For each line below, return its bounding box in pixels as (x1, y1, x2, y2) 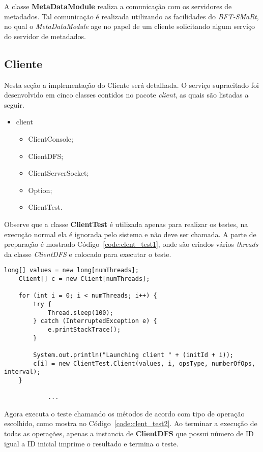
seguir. (4, 99, 24, 110)
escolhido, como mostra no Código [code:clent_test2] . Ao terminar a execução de (4, 418, 257, 429)
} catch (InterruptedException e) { (33, 317, 157, 325)
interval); (4, 368, 41, 376)
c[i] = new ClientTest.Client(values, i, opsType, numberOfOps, (33, 360, 255, 367)
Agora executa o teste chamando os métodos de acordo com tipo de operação (4, 408, 245, 418)
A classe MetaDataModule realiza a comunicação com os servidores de (4, 1, 232, 11)
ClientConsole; (28, 133, 73, 144)
